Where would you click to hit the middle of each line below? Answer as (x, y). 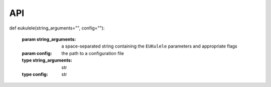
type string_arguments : (47, 60)
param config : (37, 53)
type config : (35, 74)
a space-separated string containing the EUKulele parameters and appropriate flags (150, 46)
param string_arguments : (49, 39)
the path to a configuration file (93, 53)
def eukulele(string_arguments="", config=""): (57, 28)
